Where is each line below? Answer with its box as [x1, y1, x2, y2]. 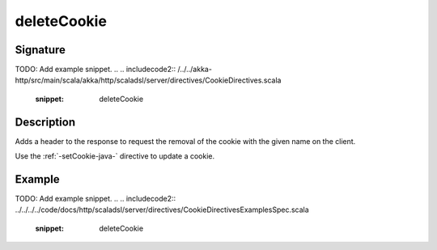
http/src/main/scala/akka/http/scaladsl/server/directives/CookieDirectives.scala [15, 75, 282, 85]
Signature [15, 43, 66, 57]
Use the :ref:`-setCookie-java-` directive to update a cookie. [15, 151, 214, 161]
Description [15, 115, 76, 129]
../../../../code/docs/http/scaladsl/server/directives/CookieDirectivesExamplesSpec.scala [15, 205, 309, 214]
